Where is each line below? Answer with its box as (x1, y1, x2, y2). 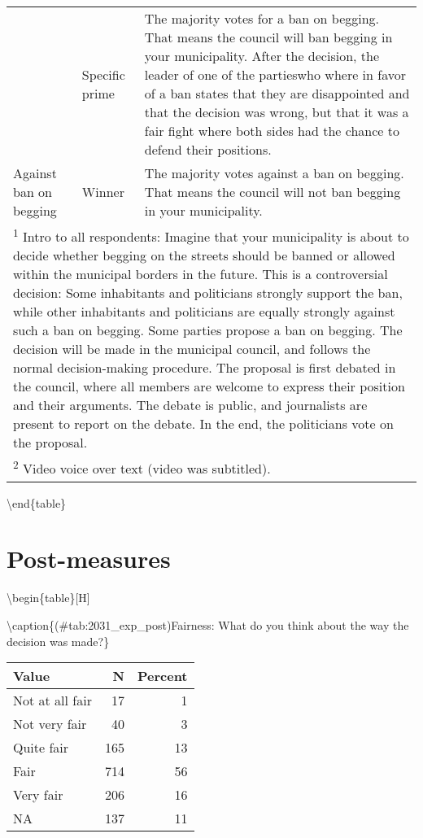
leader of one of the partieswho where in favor (144, 65, 406, 84)
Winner (81, 182, 124, 201)
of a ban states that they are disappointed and (144, 84, 410, 103)
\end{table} (7, 494, 67, 511)
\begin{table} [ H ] (7, 589, 90, 606)
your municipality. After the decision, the (144, 46, 380, 65)
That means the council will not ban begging (144, 182, 401, 201)
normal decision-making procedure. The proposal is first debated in (13, 358, 396, 378)
